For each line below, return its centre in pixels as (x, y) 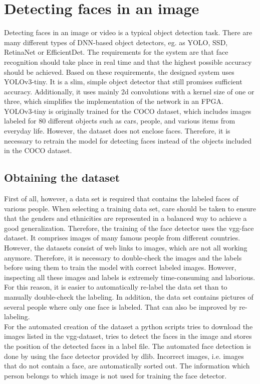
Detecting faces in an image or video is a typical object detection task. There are (128, 32)
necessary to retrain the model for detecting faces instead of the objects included (128, 140)
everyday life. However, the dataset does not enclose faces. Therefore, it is (117, 131)
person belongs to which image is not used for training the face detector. (115, 375)
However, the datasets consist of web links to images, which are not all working (126, 248)
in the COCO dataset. (38, 150)
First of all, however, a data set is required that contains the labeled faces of (121, 199)
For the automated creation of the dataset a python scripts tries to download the (128, 326)
